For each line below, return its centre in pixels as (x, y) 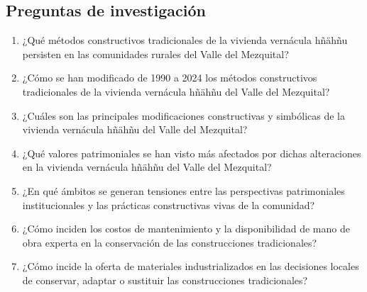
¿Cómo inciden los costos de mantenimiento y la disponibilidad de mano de (186, 229)
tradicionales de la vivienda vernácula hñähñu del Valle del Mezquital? (176, 91)
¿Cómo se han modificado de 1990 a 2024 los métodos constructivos (170, 78)
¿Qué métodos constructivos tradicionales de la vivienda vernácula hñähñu (185, 40)
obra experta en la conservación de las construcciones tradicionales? (170, 242)
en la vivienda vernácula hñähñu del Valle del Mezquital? (147, 167)
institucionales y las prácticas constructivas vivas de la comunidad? (169, 204)
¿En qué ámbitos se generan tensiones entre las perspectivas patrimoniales (183, 190)
